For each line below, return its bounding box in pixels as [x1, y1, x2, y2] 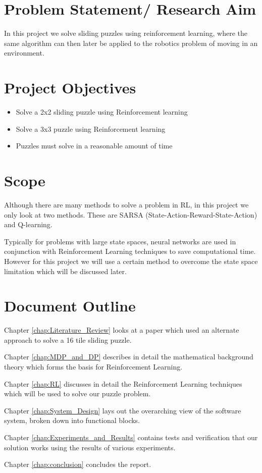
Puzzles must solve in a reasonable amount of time [16, 140, 173, 151]
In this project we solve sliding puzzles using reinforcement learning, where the [4, 28, 248, 38]
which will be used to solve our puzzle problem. [4, 388, 151, 399]
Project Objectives [4, 77, 136, 98]
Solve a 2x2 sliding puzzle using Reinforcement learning [16, 107, 188, 117]
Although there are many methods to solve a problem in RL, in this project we [4, 199, 249, 209]
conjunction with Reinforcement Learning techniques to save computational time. [4, 246, 256, 256]
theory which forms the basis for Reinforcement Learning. [4, 361, 183, 372]
